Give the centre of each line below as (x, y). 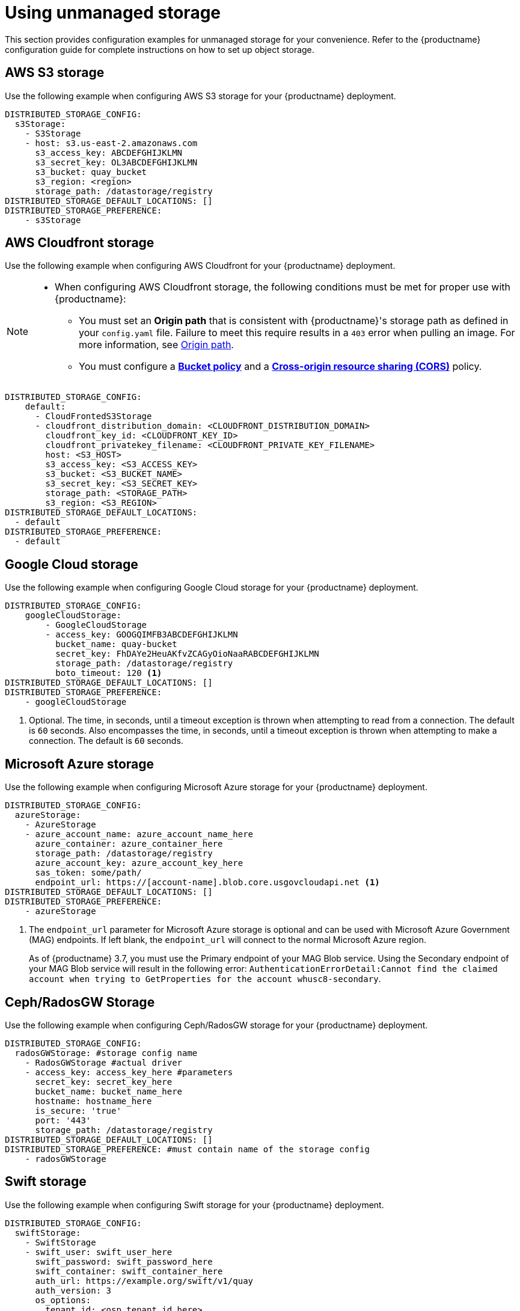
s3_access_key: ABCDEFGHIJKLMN (109, 152)
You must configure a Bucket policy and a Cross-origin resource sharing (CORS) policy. (280, 367)
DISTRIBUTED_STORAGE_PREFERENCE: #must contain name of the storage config (187, 1149)
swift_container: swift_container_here (129, 1271)
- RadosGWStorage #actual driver (104, 1062)
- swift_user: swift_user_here (99, 1252)
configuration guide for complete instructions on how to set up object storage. (160, 49)
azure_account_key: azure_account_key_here (139, 863)
